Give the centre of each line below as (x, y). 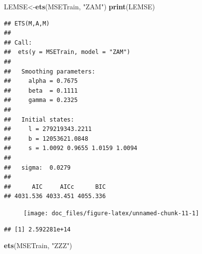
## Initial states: (39, 119)
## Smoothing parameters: (50, 71)
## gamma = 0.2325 (41, 100)
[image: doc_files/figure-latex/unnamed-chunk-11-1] (111, 213)
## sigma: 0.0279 (38, 167)
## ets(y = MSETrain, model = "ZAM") (67, 52)
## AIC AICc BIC (55, 187)
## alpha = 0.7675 (41, 81)
